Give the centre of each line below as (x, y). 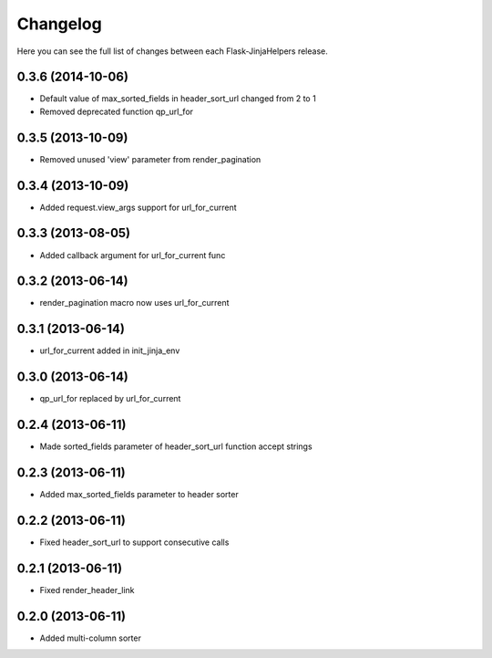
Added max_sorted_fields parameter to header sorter (139, 495)
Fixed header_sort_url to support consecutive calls (134, 542)
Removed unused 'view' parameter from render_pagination (150, 159)
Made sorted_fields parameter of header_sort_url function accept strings (176, 446)
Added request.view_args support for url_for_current (138, 207)
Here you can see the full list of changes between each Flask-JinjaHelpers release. (172, 51)
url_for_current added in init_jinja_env (110, 350)
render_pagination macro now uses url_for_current (134, 303)
